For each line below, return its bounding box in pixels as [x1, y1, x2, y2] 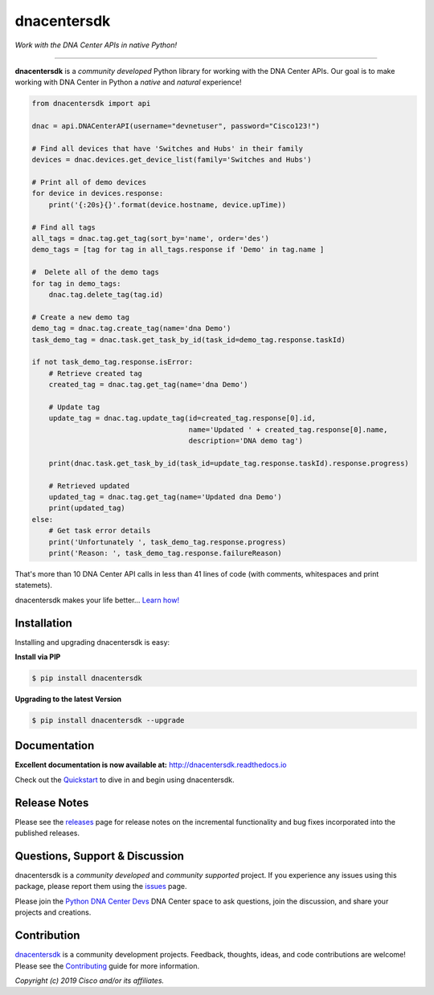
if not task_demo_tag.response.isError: [31, 357, 193, 367]
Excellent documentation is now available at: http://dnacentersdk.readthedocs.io [14, 760, 287, 770]
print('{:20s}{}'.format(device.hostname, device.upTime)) [48, 200, 287, 209]
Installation [14, 616, 72, 630]
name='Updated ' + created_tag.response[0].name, [188, 425, 388, 434]
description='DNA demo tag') [188, 436, 304, 446]
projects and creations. [14, 907, 92, 917]
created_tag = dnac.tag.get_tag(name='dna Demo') [48, 380, 248, 389]
